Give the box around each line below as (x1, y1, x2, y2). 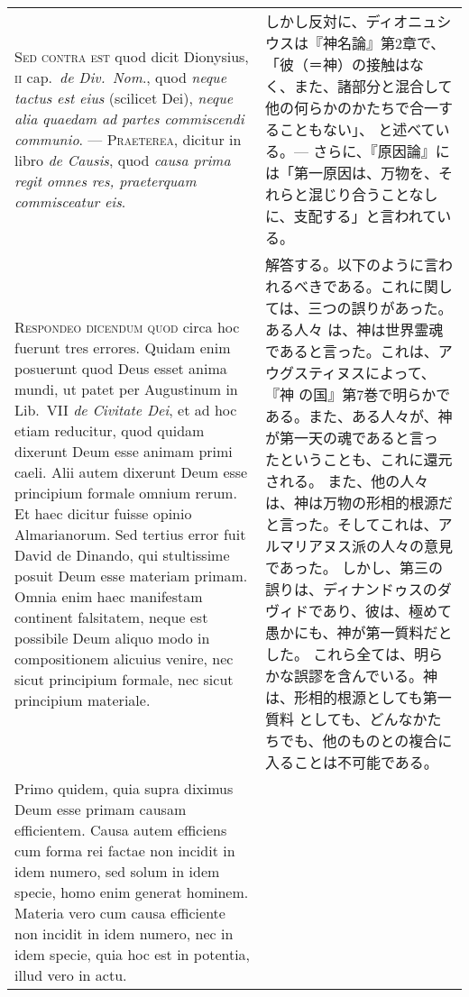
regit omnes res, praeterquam (14, 170, 197, 191)
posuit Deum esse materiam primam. (14, 564, 248, 586)
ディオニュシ (365, 11, 452, 32)
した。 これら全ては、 (264, 644, 414, 664)
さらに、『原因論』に (313, 141, 450, 161)
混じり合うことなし (308, 184, 438, 205)
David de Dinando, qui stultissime (14, 544, 230, 565)
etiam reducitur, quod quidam (14, 419, 205, 441)
